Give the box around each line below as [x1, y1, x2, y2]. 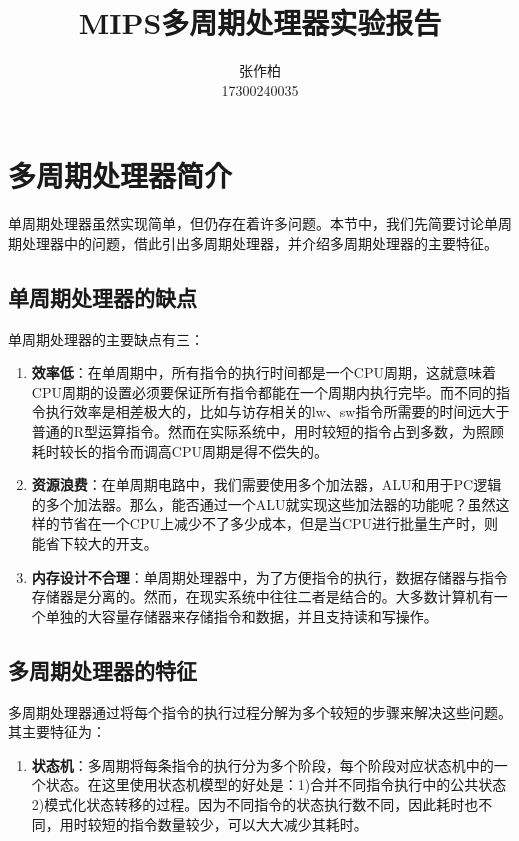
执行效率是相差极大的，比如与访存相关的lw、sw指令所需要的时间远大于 [45, 401, 510, 422]
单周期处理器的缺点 [8, 281, 197, 312]
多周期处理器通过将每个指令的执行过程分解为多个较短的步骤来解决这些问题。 [8, 701, 512, 722]
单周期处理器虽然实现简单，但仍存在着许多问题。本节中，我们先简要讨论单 [8, 213, 498, 234]
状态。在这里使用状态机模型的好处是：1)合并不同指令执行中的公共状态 [45, 774, 507, 795]
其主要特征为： [8, 721, 106, 742]
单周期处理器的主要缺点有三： [8, 328, 204, 349]
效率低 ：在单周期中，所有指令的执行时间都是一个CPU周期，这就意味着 [31, 362, 496, 383]
